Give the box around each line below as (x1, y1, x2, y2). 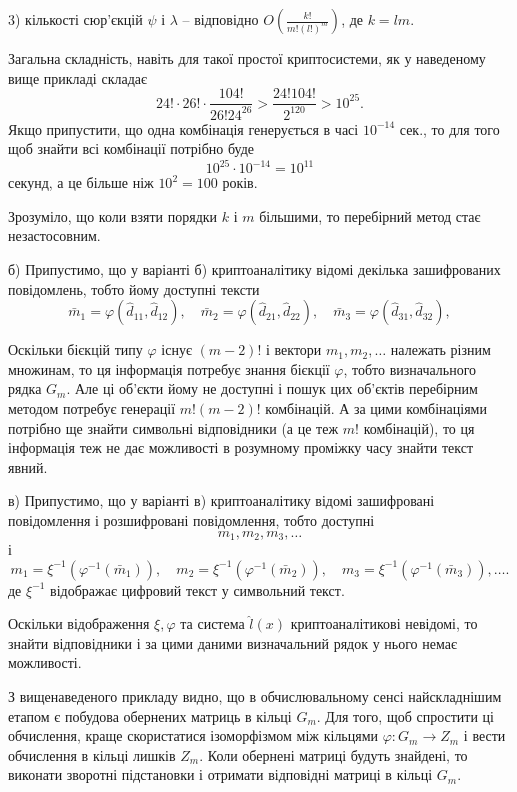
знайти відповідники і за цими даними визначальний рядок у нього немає (8, 632, 457, 653)
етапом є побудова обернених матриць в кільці (8, 705, 292, 726)
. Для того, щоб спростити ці (316, 705, 494, 726)
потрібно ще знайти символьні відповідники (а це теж (8, 417, 339, 438)
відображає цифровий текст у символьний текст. (50, 579, 345, 600)
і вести (463, 725, 506, 746)
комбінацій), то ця (363, 417, 475, 438)
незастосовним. (8, 225, 101, 246)
